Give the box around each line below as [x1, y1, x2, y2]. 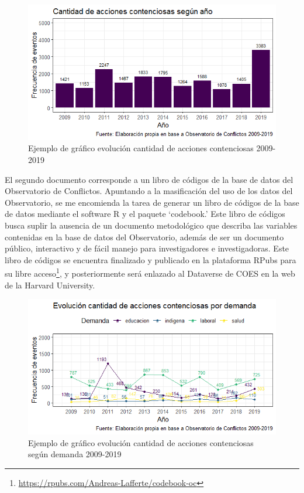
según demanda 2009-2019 [28, 448, 122, 460]
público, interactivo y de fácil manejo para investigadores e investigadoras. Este [5, 242, 289, 254]
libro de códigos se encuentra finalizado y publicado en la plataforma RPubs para [5, 253, 296, 266]
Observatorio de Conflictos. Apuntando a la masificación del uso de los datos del [5, 185, 293, 197]
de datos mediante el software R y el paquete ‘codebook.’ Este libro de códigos [5, 208, 285, 220]
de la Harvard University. [5, 278, 95, 291]
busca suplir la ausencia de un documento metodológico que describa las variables [5, 219, 298, 231]
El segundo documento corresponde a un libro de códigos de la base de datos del [5, 173, 293, 185]
